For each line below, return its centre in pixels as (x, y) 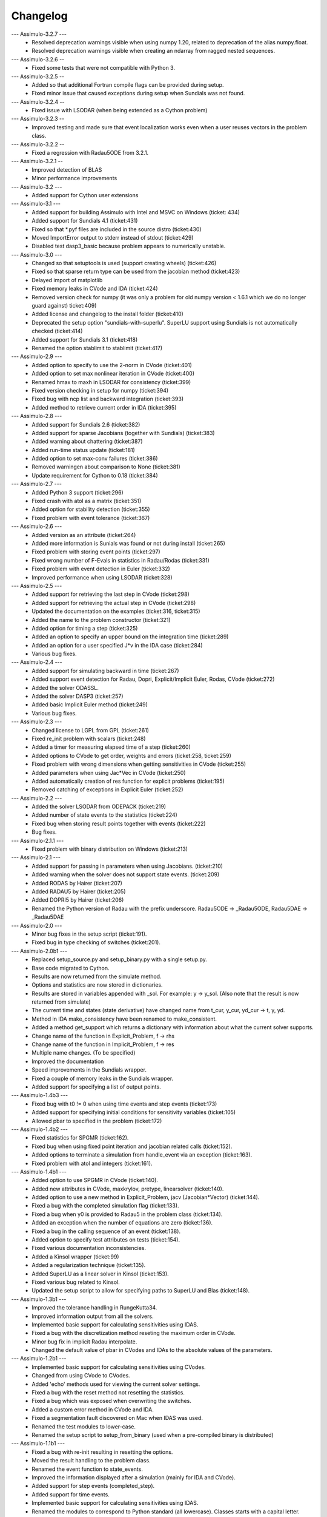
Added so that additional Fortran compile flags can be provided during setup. (128, 84)
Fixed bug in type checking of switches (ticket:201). (96, 942)
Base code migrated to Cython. (71, 968)
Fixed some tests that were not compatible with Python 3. (104, 68)
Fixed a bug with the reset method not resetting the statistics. (108, 1393)
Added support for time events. (71, 1494)
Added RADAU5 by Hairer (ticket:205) (79, 891)
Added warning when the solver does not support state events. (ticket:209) (126, 874)
